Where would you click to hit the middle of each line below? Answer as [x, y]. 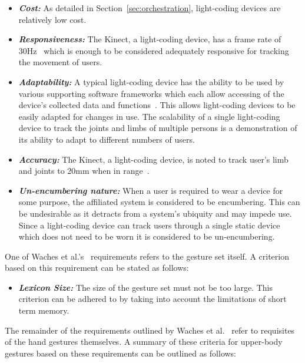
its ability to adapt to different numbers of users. [107, 139]
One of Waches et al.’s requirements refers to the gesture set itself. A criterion [147, 256]
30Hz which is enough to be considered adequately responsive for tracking [154, 50]
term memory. [44, 310]
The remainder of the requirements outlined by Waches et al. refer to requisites [150, 330]
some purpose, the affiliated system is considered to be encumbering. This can [159, 202]
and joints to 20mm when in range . [84, 171]
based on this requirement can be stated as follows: [97, 268]
